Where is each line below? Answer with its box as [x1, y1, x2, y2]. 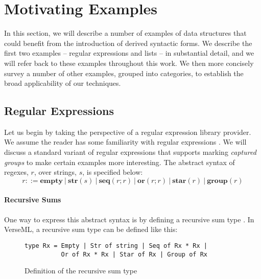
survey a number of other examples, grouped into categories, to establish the [4, 67, 244, 78]
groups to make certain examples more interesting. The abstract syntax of [4, 156, 235, 167]
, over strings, [34, 167, 77, 177]
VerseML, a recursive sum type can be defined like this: [4, 224, 178, 235]
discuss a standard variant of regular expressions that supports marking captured [4, 147, 256, 157]
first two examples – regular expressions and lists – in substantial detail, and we [4, 48, 254, 58]
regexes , [4, 167, 29, 177]
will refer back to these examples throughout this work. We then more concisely [4, 57, 254, 68]
